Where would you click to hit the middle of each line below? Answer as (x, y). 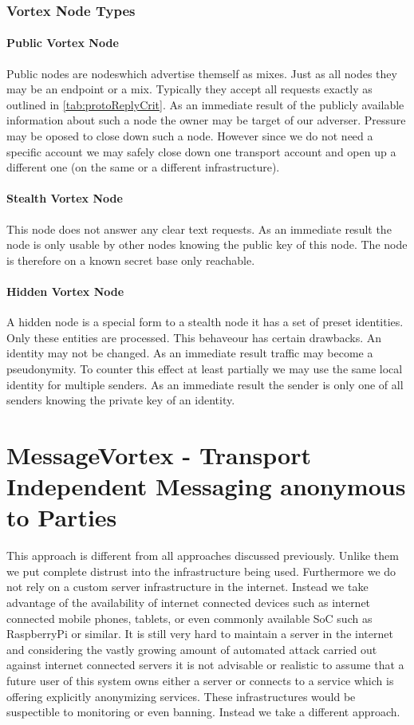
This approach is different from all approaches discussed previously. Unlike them (203, 556)
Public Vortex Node (63, 43)
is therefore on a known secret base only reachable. (131, 260)
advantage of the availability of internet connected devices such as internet (189, 603)
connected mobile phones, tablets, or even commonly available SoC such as (189, 618)
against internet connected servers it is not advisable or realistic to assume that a (205, 665)
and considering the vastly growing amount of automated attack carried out (192, 649)
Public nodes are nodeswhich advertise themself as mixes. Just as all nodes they (202, 73)
